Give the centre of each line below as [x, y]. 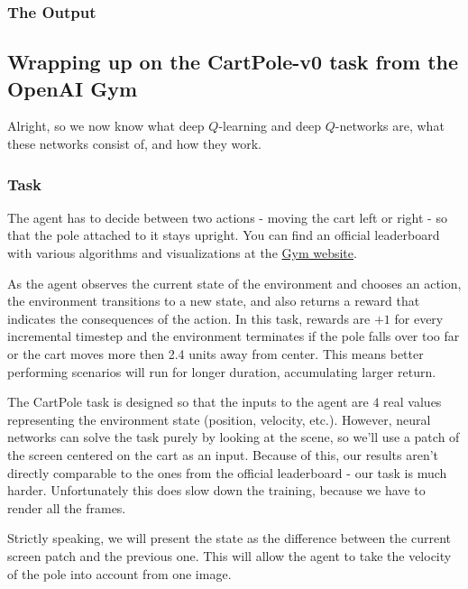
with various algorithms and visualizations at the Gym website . [182, 253]
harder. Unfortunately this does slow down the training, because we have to [216, 490]
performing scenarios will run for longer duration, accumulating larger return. [222, 371]
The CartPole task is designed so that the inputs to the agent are [188, 402]
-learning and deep [270, 126]
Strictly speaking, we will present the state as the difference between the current [229, 538]
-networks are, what [390, 126]
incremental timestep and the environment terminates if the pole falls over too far [234, 336]
